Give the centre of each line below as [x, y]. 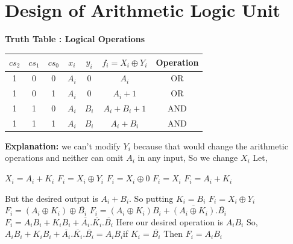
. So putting [151, 198]
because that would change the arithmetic [211, 145]
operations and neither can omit [64, 158]
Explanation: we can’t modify [63, 145]
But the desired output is [52, 198]
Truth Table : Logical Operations [75, 39]
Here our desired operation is [170, 221]
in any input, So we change [188, 158]
